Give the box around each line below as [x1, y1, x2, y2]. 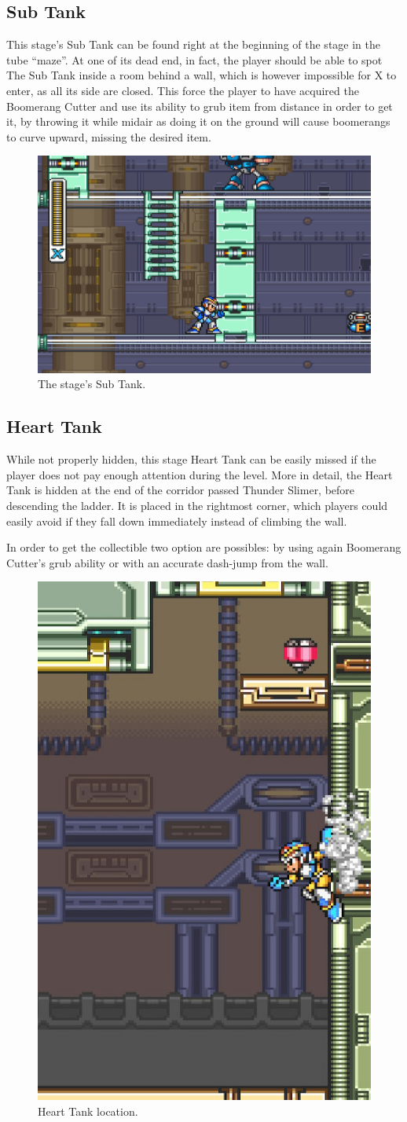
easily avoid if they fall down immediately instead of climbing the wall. [6, 512, 347, 529]
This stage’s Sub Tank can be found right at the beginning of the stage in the [6, 36, 380, 53]
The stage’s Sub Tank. [38, 376, 146, 392]
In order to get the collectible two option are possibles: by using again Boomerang [6, 539, 401, 555]
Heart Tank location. [38, 1102, 138, 1119]
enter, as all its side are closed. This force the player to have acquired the [6, 82, 359, 98]
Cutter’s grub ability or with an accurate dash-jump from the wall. [6, 554, 328, 570]
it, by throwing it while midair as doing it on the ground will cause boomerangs [6, 113, 390, 130]
